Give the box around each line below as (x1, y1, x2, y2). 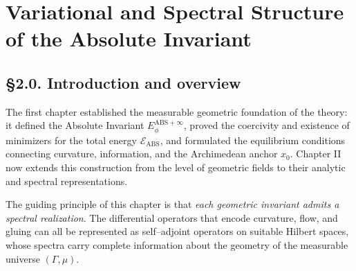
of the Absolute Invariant (6, 24, 252, 53)
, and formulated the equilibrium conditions (160, 132, 346, 147)
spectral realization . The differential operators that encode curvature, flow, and (6, 210, 338, 225)
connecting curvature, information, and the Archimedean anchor (6, 146, 278, 161)
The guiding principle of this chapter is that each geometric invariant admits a (6, 197, 339, 211)
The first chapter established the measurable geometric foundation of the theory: (6, 104, 348, 119)
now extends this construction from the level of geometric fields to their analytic (6, 159, 346, 174)
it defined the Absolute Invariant (6, 118, 144, 132)
